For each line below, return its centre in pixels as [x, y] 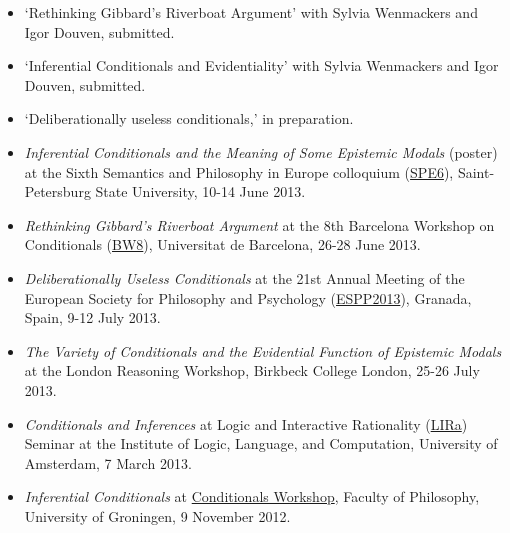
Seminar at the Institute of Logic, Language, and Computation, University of [261, 443]
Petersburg [57, 191]
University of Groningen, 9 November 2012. [157, 515]
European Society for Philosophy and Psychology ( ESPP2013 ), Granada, [248, 297]
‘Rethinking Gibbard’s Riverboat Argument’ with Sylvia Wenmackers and [251, 12]
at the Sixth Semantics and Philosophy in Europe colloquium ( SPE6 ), [239, 171]
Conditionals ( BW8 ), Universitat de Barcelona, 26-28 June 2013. [222, 244]
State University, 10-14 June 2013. [200, 191]
